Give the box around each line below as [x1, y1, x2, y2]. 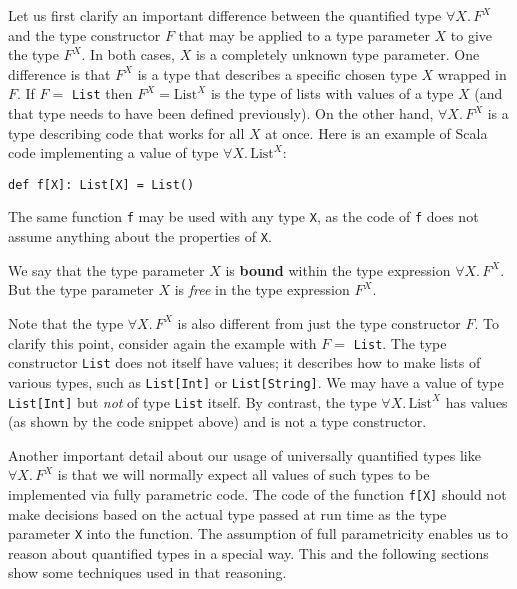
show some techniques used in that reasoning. [8, 562, 287, 583]
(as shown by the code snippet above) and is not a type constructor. [8, 411, 427, 432]
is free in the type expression [174, 279, 350, 300]
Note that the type [8, 312, 124, 333]
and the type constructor [8, 24, 161, 45]
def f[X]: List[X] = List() [8, 177, 195, 192]
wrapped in [437, 63, 507, 84]
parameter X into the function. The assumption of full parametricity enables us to [8, 523, 508, 544]
